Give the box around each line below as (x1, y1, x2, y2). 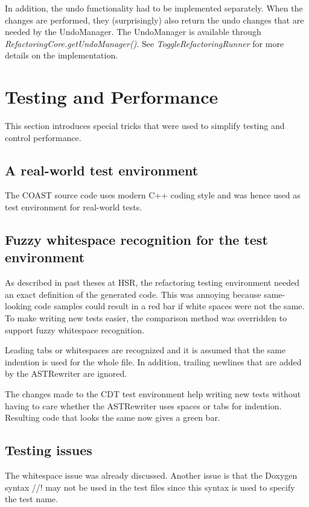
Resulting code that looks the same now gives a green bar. (5, 411, 220, 424)
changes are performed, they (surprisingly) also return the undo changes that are (5, 13, 304, 26)
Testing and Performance (5, 84, 218, 109)
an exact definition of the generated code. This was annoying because (5, 288, 261, 300)
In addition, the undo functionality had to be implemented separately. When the (5, 2, 303, 14)
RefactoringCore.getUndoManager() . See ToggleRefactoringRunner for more (5, 37, 284, 49)
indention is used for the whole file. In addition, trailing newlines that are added (5, 355, 302, 368)
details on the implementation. (5, 49, 118, 61)
